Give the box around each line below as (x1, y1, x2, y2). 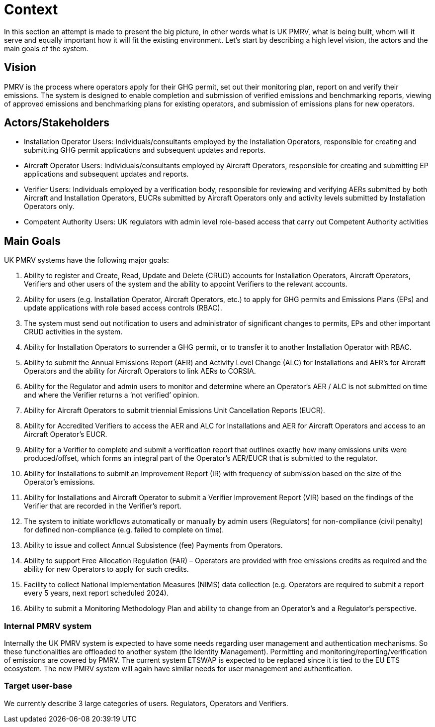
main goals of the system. (4, 44, 88, 53)
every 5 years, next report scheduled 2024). (24, 589, 169, 598)
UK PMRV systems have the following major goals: (4, 256, 169, 265)
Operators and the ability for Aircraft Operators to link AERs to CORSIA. (24, 367, 256, 376)
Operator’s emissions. (24, 478, 95, 487)
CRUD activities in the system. (24, 327, 123, 336)
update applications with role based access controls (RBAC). (24, 304, 222, 312)
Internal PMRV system (4, 621, 92, 631)
